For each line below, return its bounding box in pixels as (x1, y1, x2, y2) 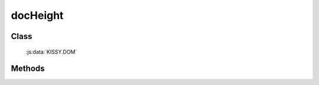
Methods (11, 64, 45, 74)
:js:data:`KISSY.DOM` (25, 48, 77, 55)
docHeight (11, 9, 64, 22)
